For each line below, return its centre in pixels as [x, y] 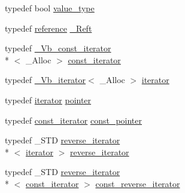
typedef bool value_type [50, 8]
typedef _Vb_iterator [46, 80]
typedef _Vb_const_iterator [58, 48]
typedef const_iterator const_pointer [73, 120]
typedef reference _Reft [48, 28]
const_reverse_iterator [138, 183]
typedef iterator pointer [48, 99]
